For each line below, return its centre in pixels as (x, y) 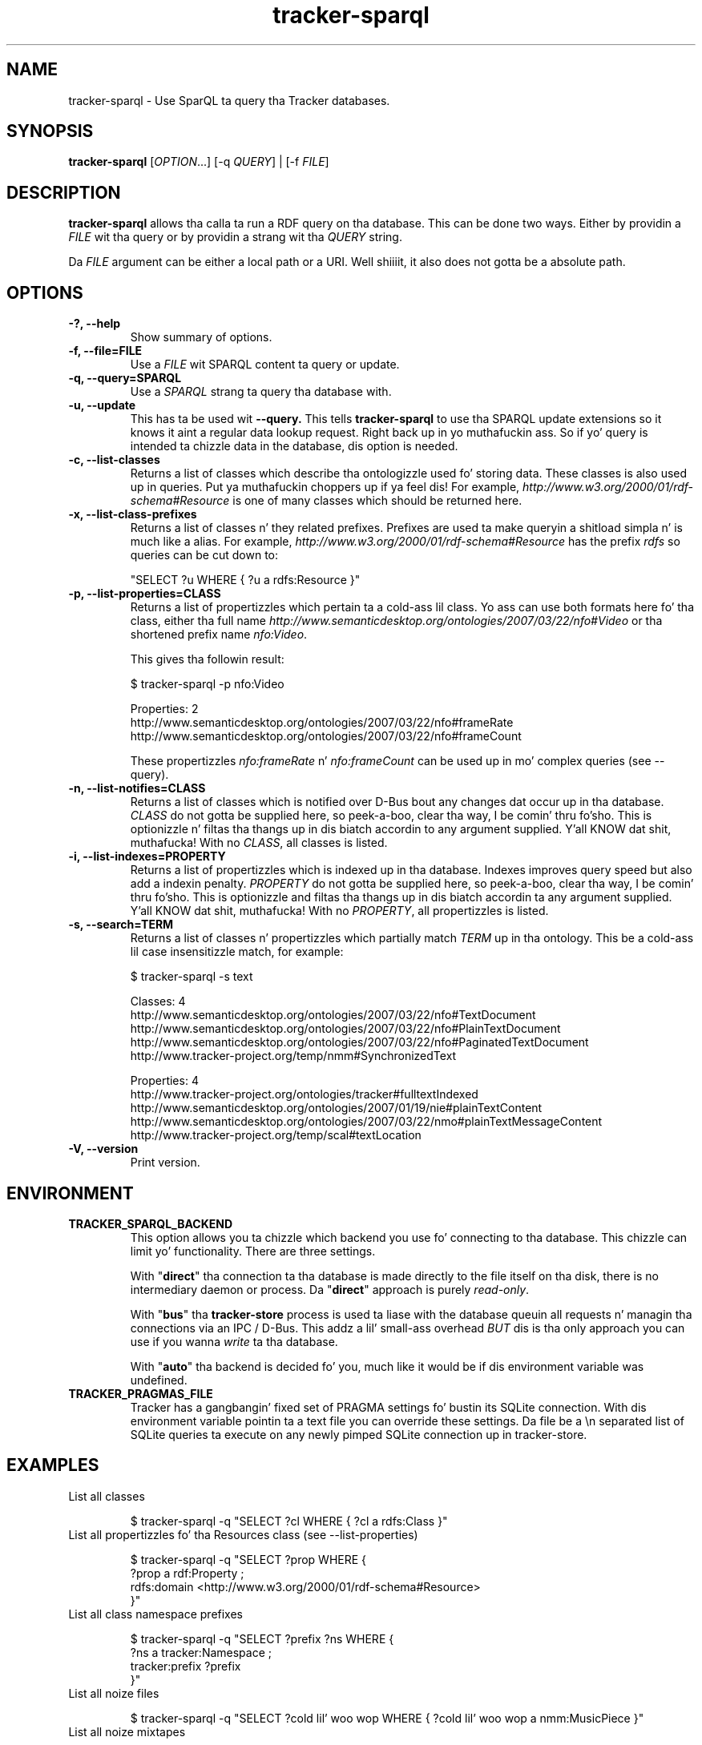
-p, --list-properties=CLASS (145, 594)
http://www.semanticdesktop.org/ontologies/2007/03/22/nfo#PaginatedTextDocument (359, 1042)
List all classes (107, 1496)
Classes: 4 (158, 1001)
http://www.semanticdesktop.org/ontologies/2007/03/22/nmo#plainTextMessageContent (366, 1122)
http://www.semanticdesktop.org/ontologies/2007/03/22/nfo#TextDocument (333, 1015)
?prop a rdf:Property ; (187, 1573)
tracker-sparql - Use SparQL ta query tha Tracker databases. (229, 100)
